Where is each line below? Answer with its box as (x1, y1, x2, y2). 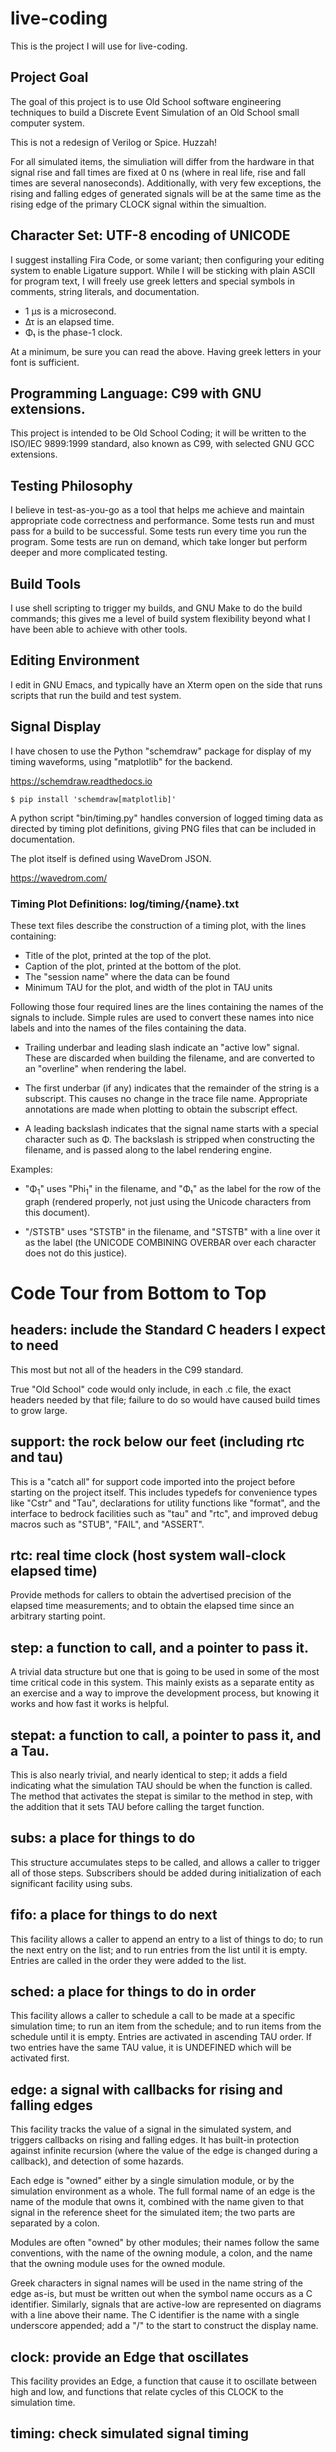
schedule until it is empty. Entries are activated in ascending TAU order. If (10, 2031, 312, 2043)
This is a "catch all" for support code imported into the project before (10, 1475, 296, 1487)
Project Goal (10, 69, 89, 86)
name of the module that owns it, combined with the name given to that (10, 2196, 305, 2208)
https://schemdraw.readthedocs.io (10, 775, 153, 787)
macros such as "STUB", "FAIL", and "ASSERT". (10, 1518, 205, 1530)
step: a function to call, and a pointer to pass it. (10, 1639, 310, 1656)
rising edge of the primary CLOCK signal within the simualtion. (10, 198, 267, 210)
